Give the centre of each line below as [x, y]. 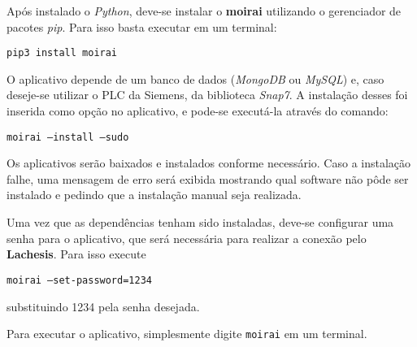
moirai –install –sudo [68, 137]
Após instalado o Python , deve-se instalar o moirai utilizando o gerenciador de [204, 11]
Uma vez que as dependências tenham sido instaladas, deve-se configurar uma [200, 222]
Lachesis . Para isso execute [76, 254]
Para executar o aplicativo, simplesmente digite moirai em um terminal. [187, 334]
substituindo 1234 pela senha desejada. [103, 306]
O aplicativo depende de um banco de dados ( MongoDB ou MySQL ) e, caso [195, 78]
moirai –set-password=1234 [79, 280]
